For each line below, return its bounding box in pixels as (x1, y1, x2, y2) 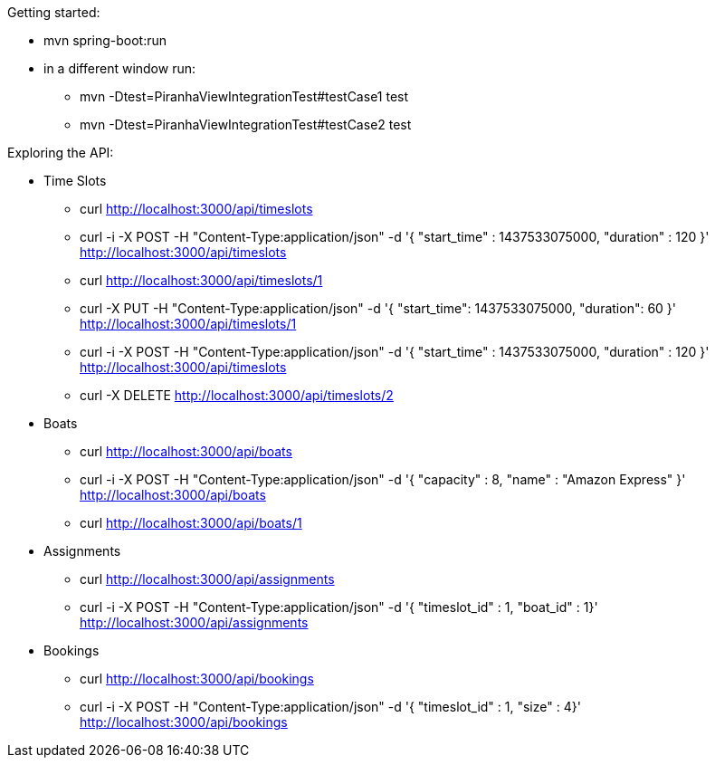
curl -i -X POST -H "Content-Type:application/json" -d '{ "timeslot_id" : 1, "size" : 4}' (80, 699, 581, 714)
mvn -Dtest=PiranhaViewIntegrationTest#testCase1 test (80, 89, 409, 104)
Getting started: (7, 5, 100, 20)
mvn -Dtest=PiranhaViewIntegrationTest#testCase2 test (80, 117, 412, 132)
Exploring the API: (7, 145, 114, 160)
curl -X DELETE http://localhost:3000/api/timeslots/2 (80, 387, 394, 403)
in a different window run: (43, 61, 195, 76)
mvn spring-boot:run (43, 33, 167, 48)
